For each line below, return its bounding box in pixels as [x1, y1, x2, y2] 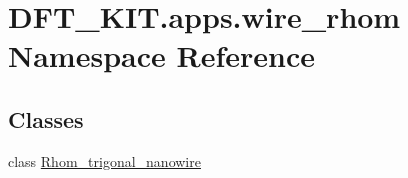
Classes [8, 103, 84, 134]
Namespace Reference [8, 35, 315, 76]
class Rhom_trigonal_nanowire [8, 150, 201, 171]
